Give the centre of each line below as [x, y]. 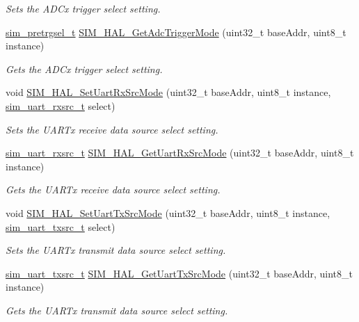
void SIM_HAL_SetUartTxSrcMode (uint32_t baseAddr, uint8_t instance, [168, 212]
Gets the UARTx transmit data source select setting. [117, 310]
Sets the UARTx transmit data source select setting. [116, 250]
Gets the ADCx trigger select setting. [84, 69]
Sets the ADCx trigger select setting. [83, 8]
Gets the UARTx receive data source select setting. [113, 190]
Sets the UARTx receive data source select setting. [112, 129]
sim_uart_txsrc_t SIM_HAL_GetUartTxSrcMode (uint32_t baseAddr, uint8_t [179, 273]
